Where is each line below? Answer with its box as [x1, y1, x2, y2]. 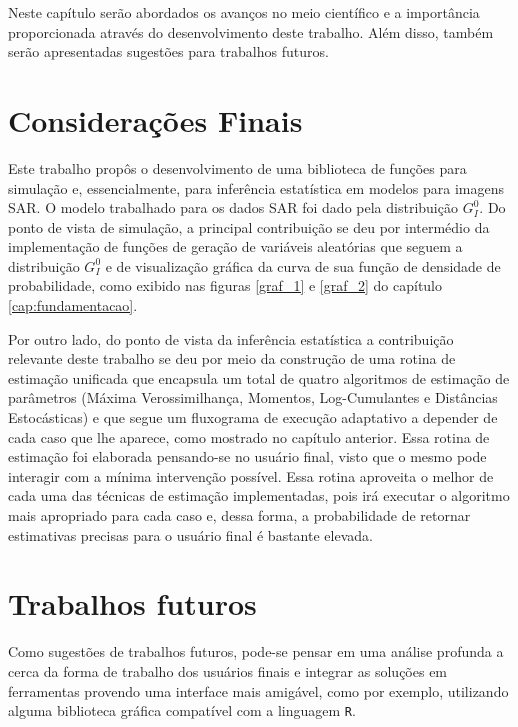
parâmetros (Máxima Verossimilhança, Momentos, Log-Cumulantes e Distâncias [8, 387, 498, 408]
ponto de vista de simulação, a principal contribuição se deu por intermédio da [8, 216, 490, 237]
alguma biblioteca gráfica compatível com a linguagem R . [8, 700, 356, 721]
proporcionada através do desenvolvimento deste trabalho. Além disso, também [8, 21, 494, 42]
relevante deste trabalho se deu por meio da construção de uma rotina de [8, 348, 456, 369]
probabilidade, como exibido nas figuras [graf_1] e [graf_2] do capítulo [8, 275, 443, 296]
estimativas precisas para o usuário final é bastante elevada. [8, 524, 373, 545]
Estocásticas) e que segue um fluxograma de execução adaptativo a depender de [8, 407, 498, 428]
